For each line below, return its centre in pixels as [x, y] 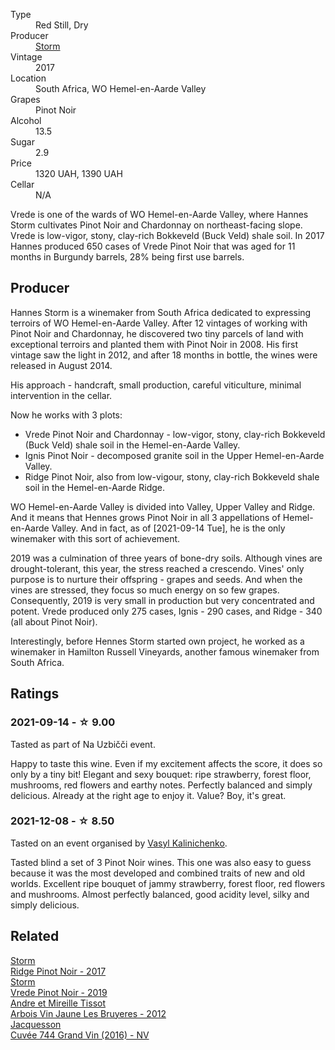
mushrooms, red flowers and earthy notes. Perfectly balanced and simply [161, 785]
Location [28, 78]
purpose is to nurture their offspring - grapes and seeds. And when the [156, 579]
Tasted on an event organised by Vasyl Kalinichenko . [119, 843]
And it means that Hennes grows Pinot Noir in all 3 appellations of [145, 517]
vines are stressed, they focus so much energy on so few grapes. [145, 590]
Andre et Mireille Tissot [58, 1003]
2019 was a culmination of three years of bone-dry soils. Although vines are [166, 558]
